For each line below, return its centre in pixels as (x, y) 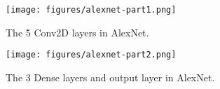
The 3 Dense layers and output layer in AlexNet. (110, 77)
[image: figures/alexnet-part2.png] (91, 55)
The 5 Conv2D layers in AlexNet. (77, 32)
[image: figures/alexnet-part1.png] (91, 10)
